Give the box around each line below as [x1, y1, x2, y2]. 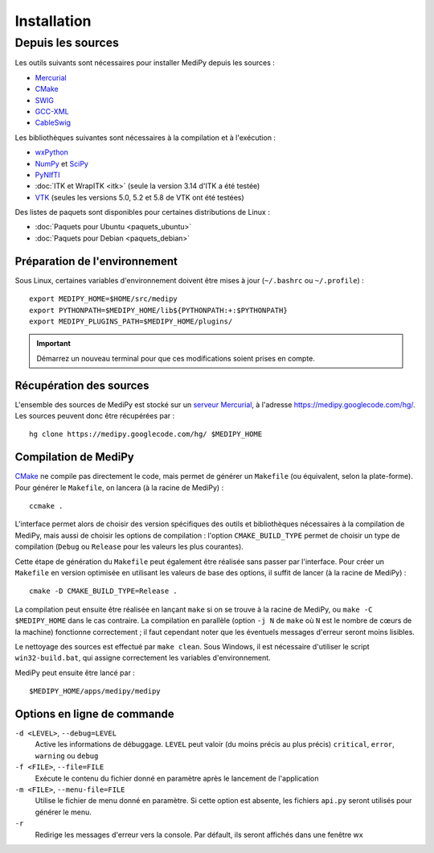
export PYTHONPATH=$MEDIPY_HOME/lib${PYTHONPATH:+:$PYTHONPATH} [29, 306, 289, 315]
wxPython [35, 147, 68, 157]
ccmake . [29, 501, 63, 511]
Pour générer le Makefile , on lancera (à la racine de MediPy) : [14, 483, 224, 492]
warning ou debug [35, 751, 99, 760]
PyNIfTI [35, 170, 60, 179]
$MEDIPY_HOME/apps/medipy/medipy [29, 686, 161, 696]
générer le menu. [35, 807, 92, 817]
